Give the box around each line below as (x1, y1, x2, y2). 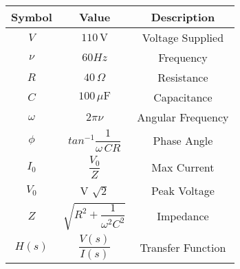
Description (151, 9, 215, 25)
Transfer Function (140, 239, 226, 255)
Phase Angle (153, 132, 213, 148)
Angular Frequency (137, 109, 229, 125)
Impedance (157, 208, 209, 224)
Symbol (11, 9, 52, 25)
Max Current (151, 159, 215, 175)
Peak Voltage (151, 182, 215, 198)
